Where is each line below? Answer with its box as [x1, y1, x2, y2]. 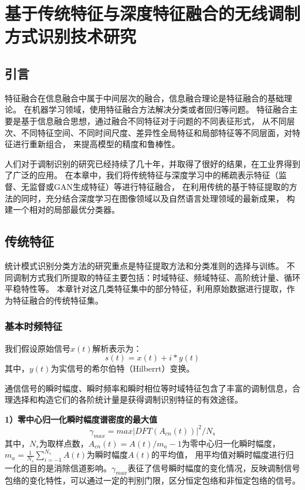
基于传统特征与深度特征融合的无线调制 [5, 1, 301, 25]
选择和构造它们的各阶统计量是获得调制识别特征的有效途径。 [12, 393, 243, 406]
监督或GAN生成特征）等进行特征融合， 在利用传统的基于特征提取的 [29, 180, 289, 192]
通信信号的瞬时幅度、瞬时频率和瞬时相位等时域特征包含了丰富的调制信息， [5, 382, 292, 394]
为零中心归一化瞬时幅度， [181, 437, 280, 449]
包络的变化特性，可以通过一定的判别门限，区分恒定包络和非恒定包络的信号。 [5, 474, 300, 486]
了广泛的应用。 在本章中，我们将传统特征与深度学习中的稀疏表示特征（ [5, 169, 279, 181]
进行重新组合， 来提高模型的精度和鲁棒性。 [12, 138, 180, 150]
